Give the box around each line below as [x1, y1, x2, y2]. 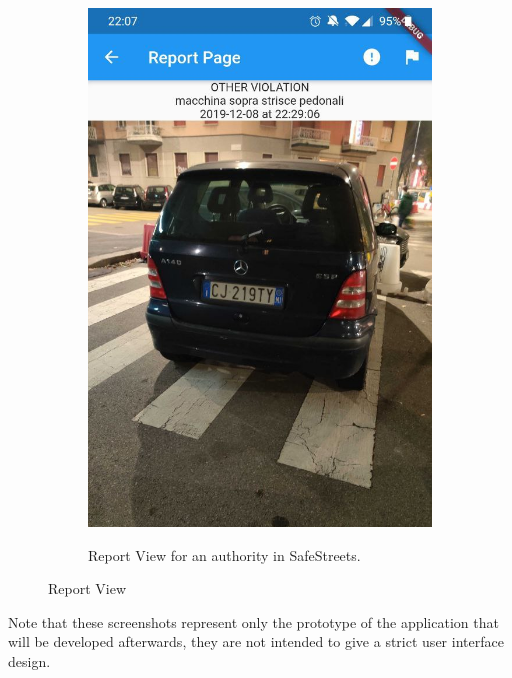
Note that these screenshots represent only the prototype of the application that [8, 611, 499, 632]
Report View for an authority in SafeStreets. [88, 544, 361, 565]
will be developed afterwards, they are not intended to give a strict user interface [8, 631, 504, 652]
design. [8, 650, 51, 671]
